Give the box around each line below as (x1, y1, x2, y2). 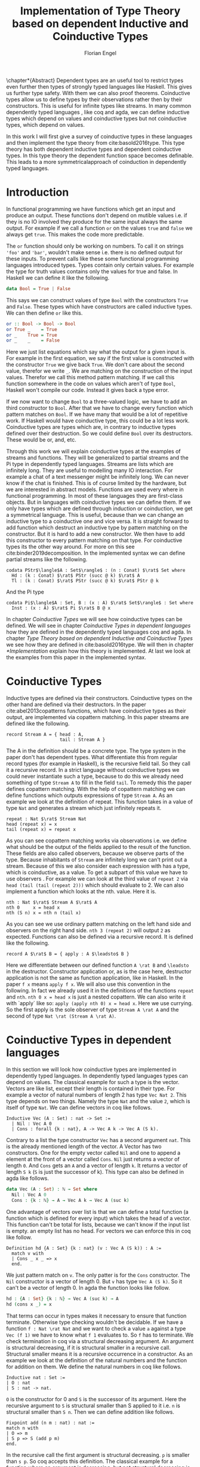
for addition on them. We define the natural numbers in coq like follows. (6, 1363, 182, 1370)
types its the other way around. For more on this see (6, 543, 135, 550)
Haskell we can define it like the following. (6, 274, 110, 281)
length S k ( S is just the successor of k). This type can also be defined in (6, 1168, 184, 1176)
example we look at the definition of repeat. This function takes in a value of (6, 798, 193, 805)
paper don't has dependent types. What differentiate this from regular (6, 754, 178, 761)
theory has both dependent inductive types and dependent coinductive (6, 145, 181, 153)
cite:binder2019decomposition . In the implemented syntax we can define (6, 549, 186, 557)
